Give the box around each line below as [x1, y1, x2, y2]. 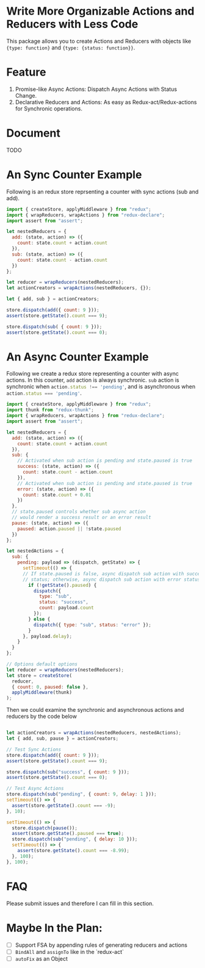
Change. [15, 91, 37, 99]
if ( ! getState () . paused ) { [28, 582, 97, 588]
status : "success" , [38, 599, 88, 605]
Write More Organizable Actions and [6, 4, 195, 18]
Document [6, 126, 61, 140]
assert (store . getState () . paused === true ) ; [12, 831, 124, 837]
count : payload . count [38, 605, 95, 611]
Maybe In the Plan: [6, 921, 103, 934]
